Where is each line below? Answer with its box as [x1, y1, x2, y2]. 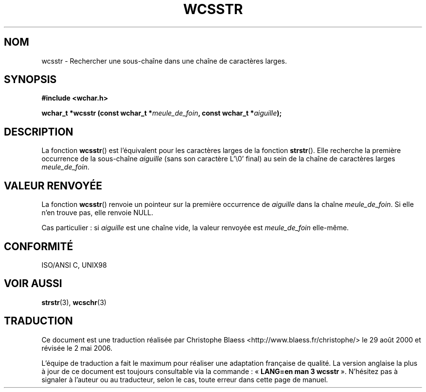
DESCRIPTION [4, 125, 73, 138]
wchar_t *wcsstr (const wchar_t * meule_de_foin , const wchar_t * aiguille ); [41, 109, 282, 118]
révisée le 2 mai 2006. [41, 343, 113, 352]
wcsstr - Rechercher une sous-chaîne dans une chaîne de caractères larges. [41, 56, 287, 65]
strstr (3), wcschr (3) [41, 298, 106, 307]
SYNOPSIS [4, 73, 57, 86]
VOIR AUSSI [4, 277, 62, 290]
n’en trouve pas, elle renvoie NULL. [41, 208, 154, 217]
